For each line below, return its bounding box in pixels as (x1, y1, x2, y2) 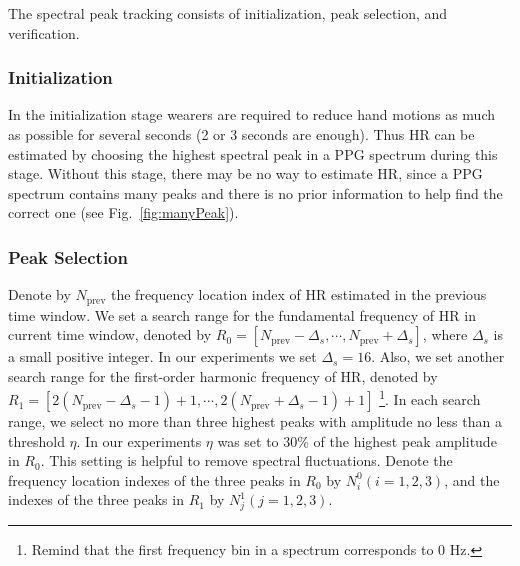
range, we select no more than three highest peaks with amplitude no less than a (8, 411, 502, 432)
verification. (8, 22, 80, 43)
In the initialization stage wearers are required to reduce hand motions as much (8, 104, 496, 125)
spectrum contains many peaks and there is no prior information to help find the (8, 182, 503, 203)
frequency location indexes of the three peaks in (8, 469, 301, 490)
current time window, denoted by (8, 324, 212, 345)
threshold (8, 430, 65, 451)
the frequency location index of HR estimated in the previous (111, 284, 487, 305)
